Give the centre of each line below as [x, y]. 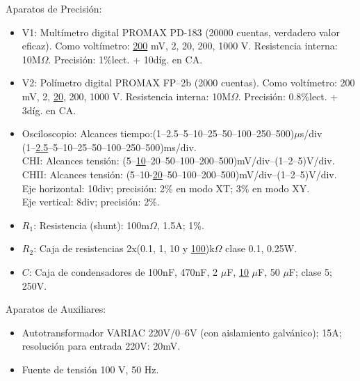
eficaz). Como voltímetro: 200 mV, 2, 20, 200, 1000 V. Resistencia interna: [180, 46]
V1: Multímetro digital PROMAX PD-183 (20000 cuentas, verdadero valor [181, 32]
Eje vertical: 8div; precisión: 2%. [91, 202]
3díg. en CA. [49, 110]
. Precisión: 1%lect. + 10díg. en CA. [125, 59]
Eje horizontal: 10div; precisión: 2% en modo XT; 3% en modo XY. [166, 188]
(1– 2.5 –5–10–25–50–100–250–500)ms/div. [109, 147]
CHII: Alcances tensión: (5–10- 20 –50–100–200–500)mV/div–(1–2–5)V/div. [179, 174]
